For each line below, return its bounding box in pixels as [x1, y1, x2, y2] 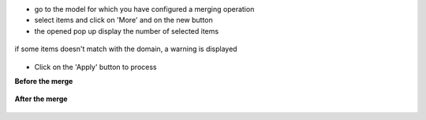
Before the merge [14, 76, 73, 85]
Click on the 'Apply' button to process [34, 62, 157, 71]
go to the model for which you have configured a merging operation [34, 5, 255, 13]
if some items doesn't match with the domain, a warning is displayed [14, 44, 237, 54]
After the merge [14, 94, 68, 104]
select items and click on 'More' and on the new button [34, 16, 213, 25]
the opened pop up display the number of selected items [34, 26, 219, 35]
